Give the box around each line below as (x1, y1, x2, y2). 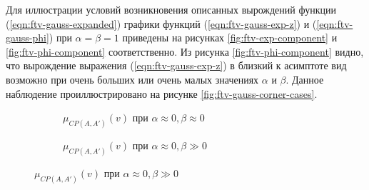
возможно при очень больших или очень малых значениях (6, 71, 259, 86)
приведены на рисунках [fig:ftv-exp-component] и (122, 30, 338, 45)
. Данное (285, 71, 324, 86)
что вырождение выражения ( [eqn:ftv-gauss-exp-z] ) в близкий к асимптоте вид (6, 58, 347, 73)
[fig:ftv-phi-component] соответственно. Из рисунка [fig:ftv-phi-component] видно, (6, 44, 364, 59)
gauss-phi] (6, 30, 49, 45)
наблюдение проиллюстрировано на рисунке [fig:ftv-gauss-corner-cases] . (6, 86, 318, 101)
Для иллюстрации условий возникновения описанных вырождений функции (6, 2, 336, 16)
